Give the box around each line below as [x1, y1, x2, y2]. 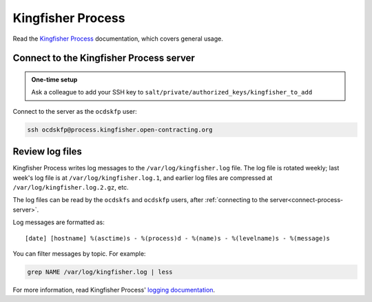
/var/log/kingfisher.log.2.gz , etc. [12, 183, 129, 191]
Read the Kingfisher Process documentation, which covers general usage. [12, 34, 223, 43]
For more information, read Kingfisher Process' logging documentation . [12, 285, 216, 294]
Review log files [12, 145, 82, 158]
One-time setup [31, 75, 78, 83]
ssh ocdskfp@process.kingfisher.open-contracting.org [27, 125, 213, 134]
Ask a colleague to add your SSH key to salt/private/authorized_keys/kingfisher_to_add [31, 88, 313, 97]
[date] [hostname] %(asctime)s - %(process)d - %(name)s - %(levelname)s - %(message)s [25, 234, 331, 242]
